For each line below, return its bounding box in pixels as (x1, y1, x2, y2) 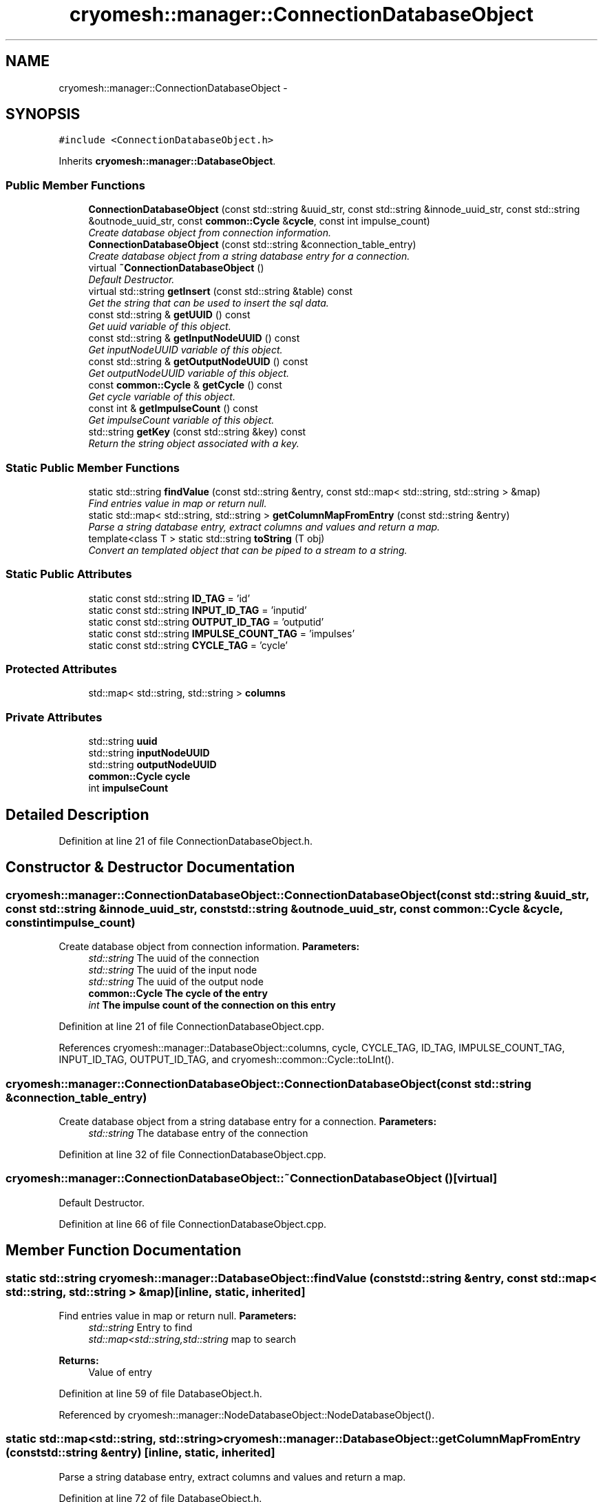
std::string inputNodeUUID (88, 747, 210, 759)
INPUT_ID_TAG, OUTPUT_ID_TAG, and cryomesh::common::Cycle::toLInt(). (59, 1053, 394, 1066)
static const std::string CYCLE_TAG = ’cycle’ (88, 639, 288, 651)
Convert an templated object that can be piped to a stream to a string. (88, 544, 408, 556)
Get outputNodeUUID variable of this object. (88, 367, 290, 380)
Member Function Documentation (6, 1242, 242, 1259)
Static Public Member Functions (6, 460, 180, 475)
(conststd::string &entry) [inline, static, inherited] (6, 1446, 275, 1460)
